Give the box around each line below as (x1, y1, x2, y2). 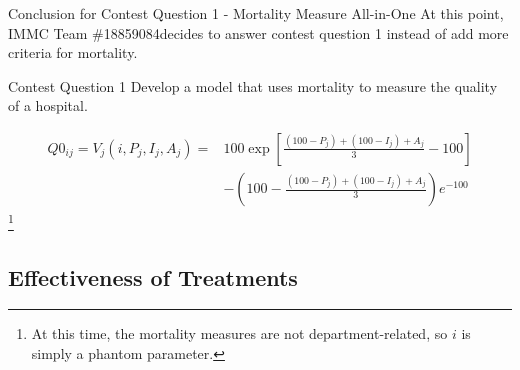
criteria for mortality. (8, 42, 138, 63)
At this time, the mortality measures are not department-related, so (31, 323, 448, 344)
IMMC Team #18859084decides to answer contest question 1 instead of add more (8, 22, 509, 43)
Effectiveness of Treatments (8, 261, 298, 292)
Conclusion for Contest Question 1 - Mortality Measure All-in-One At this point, (8, 3, 504, 23)
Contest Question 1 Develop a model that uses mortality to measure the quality (8, 75, 498, 96)
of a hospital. (8, 95, 88, 116)
